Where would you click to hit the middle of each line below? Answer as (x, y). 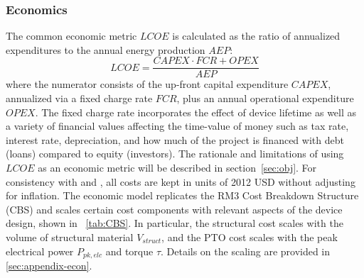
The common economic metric (71, 36)
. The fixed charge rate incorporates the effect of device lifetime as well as (196, 112)
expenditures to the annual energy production (106, 49)
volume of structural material (70, 237)
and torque (129, 251)
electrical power (40, 251)
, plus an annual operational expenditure (265, 98)
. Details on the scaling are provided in (246, 251)
